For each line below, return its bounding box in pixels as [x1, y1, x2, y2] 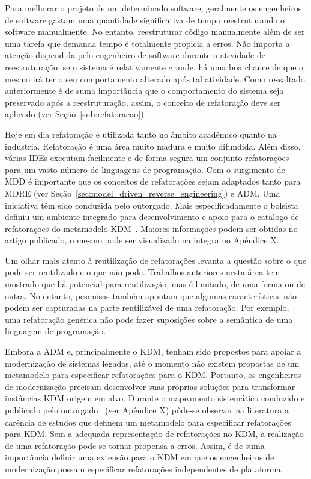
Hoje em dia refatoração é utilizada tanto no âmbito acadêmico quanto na [5, 127, 277, 140]
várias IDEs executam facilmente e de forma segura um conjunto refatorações [5, 151, 289, 164]
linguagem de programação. [5, 325, 106, 337]
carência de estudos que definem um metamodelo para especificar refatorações [5, 415, 291, 428]
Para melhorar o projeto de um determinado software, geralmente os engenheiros [5, 2, 302, 14]
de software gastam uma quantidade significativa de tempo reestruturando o [5, 13, 285, 26]
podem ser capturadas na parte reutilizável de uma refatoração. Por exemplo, [5, 301, 289, 314]
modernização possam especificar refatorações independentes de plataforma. [5, 462, 283, 475]
